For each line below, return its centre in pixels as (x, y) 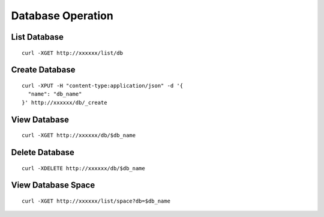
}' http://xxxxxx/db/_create (64, 102)
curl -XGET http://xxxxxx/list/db (72, 53)
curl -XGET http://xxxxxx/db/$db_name (79, 136)
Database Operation (62, 16)
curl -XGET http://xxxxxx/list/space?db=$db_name (96, 201)
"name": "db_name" (55, 94)
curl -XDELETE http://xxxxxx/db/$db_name (83, 168)
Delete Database (43, 152)
